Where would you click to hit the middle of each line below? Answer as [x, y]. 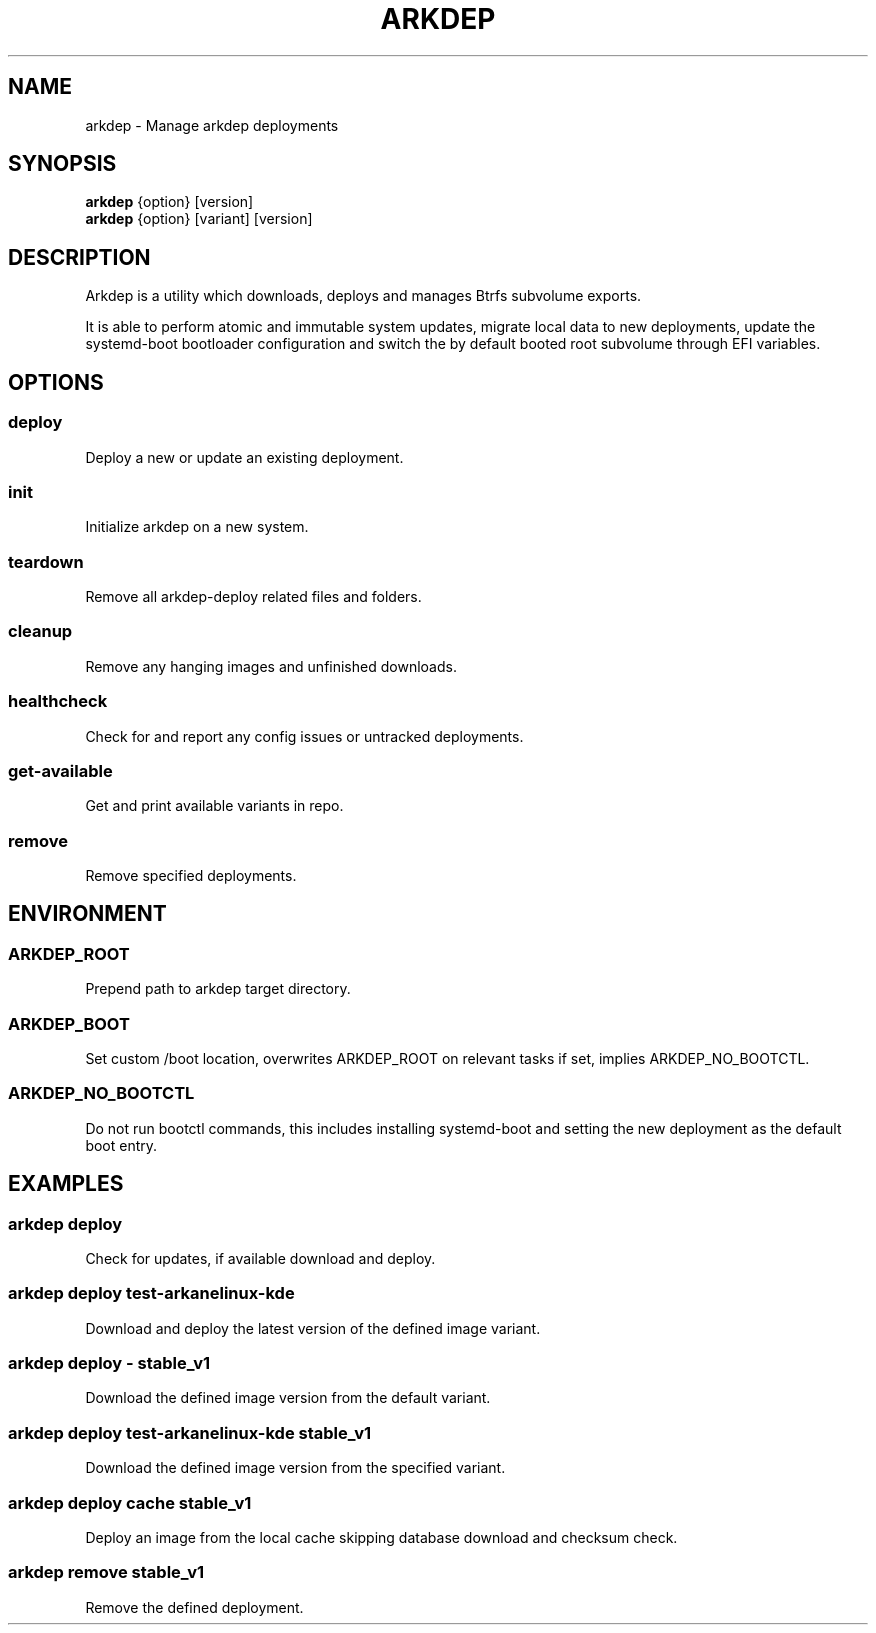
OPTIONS [56, 382]
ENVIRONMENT [87, 914]
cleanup [40, 631]
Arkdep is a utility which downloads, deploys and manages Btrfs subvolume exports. [363, 296]
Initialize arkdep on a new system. [197, 527]
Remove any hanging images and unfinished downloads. [271, 666]
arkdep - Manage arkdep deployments [212, 125]
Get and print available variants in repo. [214, 806]
